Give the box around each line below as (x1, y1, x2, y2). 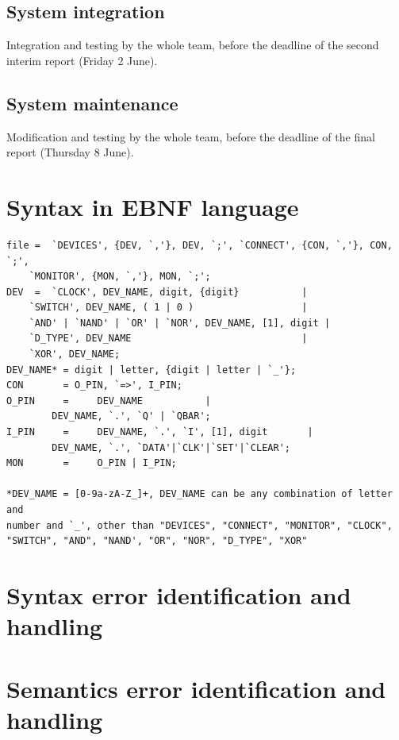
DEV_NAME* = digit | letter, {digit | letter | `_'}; (6, 364, 297, 376)
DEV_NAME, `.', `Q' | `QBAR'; (52, 410, 211, 422)
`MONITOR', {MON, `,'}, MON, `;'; (29, 271, 211, 283)
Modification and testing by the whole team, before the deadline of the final (6, 128, 375, 145)
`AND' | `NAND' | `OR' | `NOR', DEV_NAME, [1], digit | (29, 317, 331, 329)
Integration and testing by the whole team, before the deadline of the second (6, 37, 379, 53)
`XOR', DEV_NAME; (29, 349, 121, 360)
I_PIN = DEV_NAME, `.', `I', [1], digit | (6, 426, 313, 438)
